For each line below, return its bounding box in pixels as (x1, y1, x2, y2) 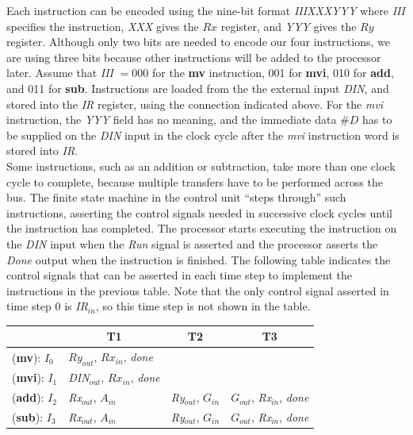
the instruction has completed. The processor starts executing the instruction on (6, 220, 397, 237)
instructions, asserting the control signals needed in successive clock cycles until (6, 204, 392, 221)
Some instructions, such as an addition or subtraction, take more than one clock (6, 157, 396, 174)
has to (362, 111, 392, 128)
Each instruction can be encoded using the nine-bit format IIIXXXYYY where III (6, 2, 405, 18)
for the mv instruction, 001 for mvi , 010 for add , (152, 64, 394, 81)
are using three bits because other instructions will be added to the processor (6, 48, 381, 65)
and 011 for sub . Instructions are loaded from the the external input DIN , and (6, 79, 389, 96)
